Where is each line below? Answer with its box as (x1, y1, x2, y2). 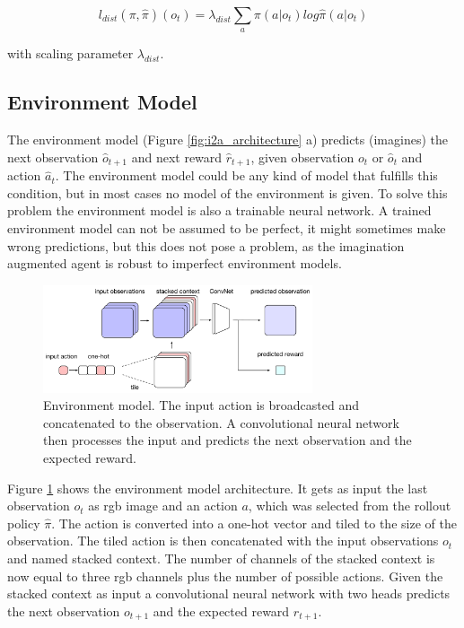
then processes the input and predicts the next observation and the (43, 431, 412, 449)
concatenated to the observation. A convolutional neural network (43, 413, 399, 432)
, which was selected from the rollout (248, 496, 451, 515)
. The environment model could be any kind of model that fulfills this (55, 166, 438, 185)
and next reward (131, 147, 223, 166)
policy (7, 513, 40, 532)
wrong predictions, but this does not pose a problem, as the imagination (7, 236, 405, 255)
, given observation (250, 147, 355, 166)
